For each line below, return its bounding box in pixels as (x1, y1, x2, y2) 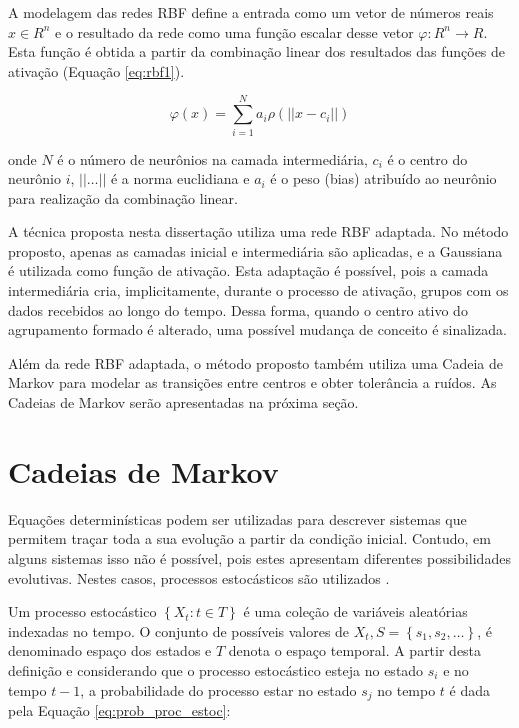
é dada (449, 679, 491, 700)
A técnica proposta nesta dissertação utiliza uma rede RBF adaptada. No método (8, 221, 509, 242)
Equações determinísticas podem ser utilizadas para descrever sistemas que (8, 508, 467, 529)
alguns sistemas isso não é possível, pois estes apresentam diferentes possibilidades (8, 547, 511, 568)
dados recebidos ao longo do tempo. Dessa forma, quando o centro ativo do (8, 299, 468, 320)
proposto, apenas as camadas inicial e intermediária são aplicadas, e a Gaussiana (8, 240, 503, 261)
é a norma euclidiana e (110, 168, 250, 189)
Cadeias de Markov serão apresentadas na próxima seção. (8, 392, 359, 413)
